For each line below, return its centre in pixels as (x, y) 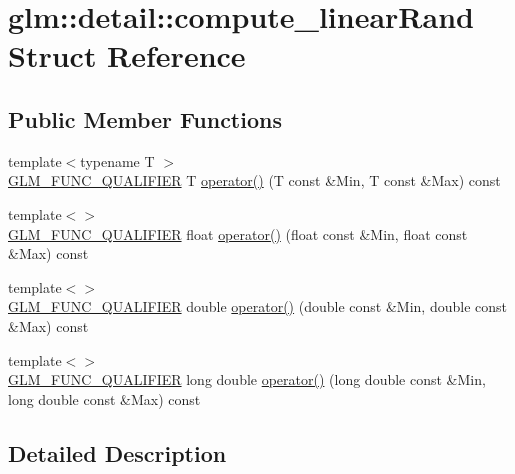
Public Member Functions (145, 118)
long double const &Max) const (104, 398)
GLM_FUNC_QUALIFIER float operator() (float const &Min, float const (238, 233)
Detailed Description (117, 452)
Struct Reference (127, 55)
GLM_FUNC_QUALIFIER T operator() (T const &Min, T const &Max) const (254, 180)
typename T (117, 160)
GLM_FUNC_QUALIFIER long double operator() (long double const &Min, (247, 379)
